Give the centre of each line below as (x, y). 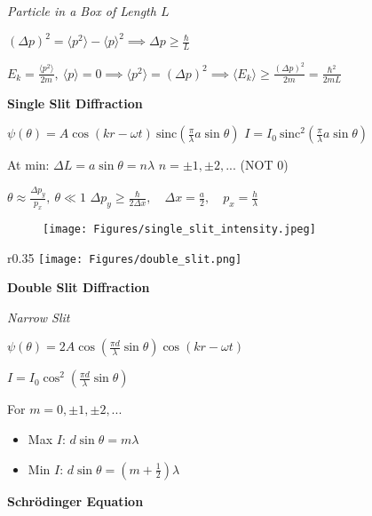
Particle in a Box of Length (82, 11)
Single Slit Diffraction (75, 103)
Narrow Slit (39, 317)
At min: (28, 165)
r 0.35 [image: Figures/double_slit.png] (125, 257)
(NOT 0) (264, 165)
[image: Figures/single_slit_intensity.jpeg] (179, 229)
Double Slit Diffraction (79, 287)
